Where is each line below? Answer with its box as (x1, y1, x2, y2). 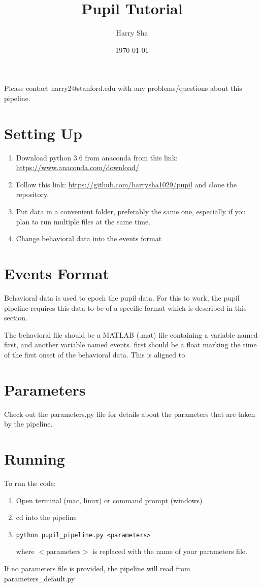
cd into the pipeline (16, 512, 77, 523)
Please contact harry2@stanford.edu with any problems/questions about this (4, 83, 242, 93)
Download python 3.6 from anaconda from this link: (16, 152, 178, 162)
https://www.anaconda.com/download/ (16, 162, 139, 173)
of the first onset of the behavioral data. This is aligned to (4, 349, 185, 360)
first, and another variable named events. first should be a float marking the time (4, 339, 257, 350)
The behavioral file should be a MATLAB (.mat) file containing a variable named (4, 329, 258, 340)
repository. (16, 189, 49, 200)
